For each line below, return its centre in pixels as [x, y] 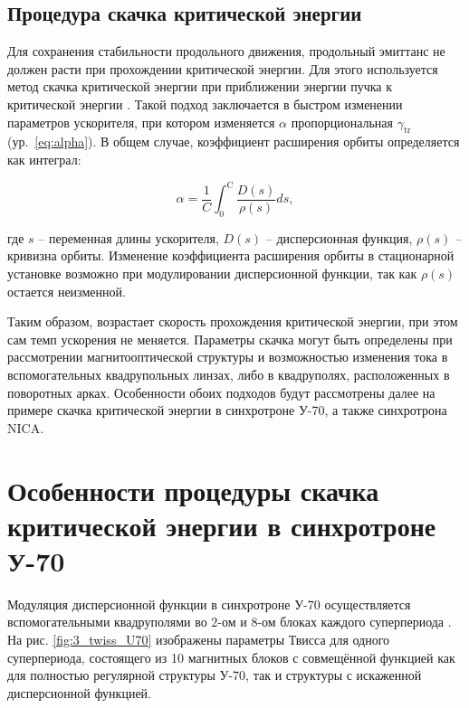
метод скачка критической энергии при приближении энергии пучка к [200, 86]
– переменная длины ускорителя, [129, 237]
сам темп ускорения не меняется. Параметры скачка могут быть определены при [230, 339]
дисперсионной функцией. [79, 692]
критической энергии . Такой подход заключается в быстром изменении [205, 104]
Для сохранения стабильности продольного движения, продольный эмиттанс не [226, 51]
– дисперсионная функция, [339, 237]
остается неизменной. [67, 291]
